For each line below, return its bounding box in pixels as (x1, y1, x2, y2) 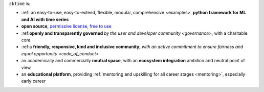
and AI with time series (21, 16, 69, 22)
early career (21, 78, 46, 84)
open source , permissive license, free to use (21, 23, 112, 29)
